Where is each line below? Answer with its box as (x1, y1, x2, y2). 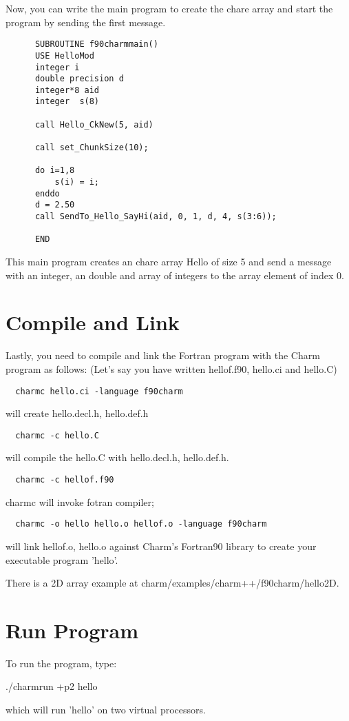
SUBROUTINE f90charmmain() (34, 39, 158, 50)
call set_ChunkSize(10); (34, 143, 149, 153)
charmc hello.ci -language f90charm (15, 386, 183, 396)
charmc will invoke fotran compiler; (6, 494, 154, 509)
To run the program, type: (6, 656, 117, 670)
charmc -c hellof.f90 (15, 475, 114, 485)
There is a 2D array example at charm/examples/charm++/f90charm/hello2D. (6, 576, 339, 590)
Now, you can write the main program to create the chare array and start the (6, 1, 333, 15)
